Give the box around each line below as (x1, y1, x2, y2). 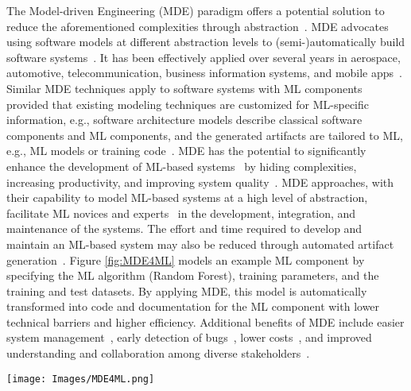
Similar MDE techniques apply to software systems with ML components (6, 79, 363, 96)
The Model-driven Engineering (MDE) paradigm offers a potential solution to (6, 2, 385, 18)
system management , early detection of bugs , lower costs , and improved (6, 329, 372, 346)
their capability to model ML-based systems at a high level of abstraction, (6, 189, 368, 206)
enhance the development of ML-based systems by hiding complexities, (6, 157, 357, 174)
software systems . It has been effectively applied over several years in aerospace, (6, 48, 401, 65)
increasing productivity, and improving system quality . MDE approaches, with (6, 173, 394, 190)
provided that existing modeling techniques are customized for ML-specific (6, 95, 370, 112)
